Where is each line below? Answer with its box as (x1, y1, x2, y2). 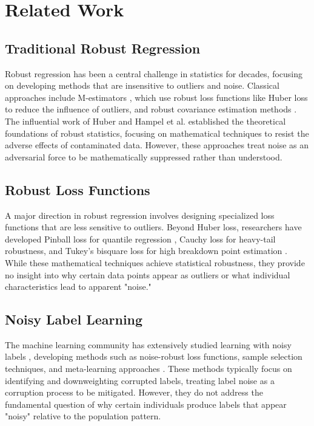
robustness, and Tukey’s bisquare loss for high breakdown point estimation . (5, 244, 287, 257)
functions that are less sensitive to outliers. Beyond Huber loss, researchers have (5, 221, 302, 233)
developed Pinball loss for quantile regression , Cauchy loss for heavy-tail (5, 232, 276, 245)
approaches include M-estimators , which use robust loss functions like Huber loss (5, 91, 308, 103)
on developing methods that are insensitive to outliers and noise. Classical (5, 79, 279, 92)
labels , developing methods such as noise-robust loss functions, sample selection (5, 350, 302, 363)
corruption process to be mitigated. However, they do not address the (5, 386, 263, 399)
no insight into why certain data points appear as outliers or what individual (5, 268, 290, 281)
